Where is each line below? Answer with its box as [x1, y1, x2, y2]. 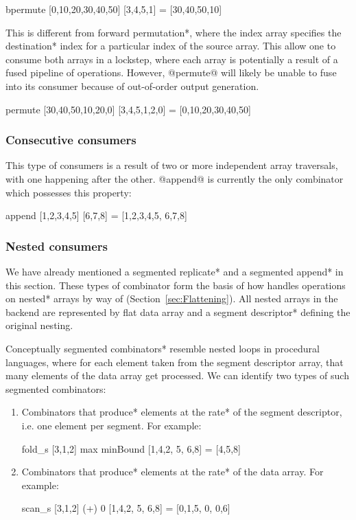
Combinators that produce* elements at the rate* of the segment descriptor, [21, 405, 342, 419]
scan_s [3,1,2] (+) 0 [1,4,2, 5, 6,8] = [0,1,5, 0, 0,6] [21, 501, 230, 515]
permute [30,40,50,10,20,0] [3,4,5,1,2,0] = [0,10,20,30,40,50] [5, 102, 251, 116]
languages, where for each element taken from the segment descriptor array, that [5, 354, 344, 369]
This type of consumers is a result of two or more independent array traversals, [5, 158, 338, 172]
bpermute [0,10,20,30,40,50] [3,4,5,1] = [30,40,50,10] [5, 2, 222, 16]
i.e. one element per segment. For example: [21, 418, 202, 432]
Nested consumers [5, 237, 108, 254]
